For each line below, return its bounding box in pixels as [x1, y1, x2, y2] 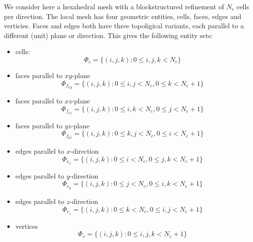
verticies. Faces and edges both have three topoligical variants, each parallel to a [4, 20, 244, 31]
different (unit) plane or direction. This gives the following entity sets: [4, 30, 213, 40]
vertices [15, 221, 38, 231]
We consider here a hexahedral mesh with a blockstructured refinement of [4, 1, 224, 11]
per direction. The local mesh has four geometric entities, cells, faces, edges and [4, 11, 242, 21]
